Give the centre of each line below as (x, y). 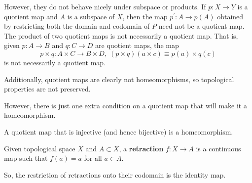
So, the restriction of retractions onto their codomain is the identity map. (115, 174)
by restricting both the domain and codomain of (77, 26)
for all (93, 158)
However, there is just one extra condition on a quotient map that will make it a (126, 105)
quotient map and (31, 16)
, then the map (145, 16)
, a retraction (141, 148)
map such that (26, 158)
